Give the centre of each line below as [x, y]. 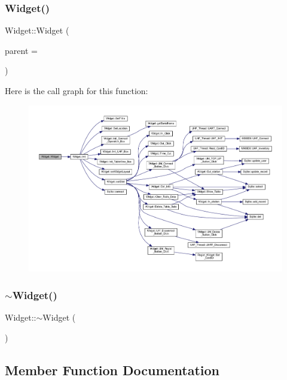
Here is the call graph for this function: [77, 91]
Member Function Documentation [112, 370]
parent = [21, 50]
